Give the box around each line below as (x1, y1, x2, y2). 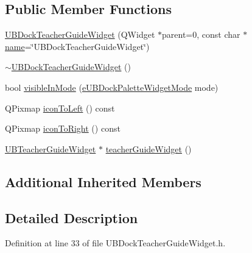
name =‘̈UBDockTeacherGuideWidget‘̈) (5, 40, 150, 52)
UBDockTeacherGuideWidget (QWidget (5, 28, 155, 41)
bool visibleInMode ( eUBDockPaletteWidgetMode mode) (5, 80, 219, 93)
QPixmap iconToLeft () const (5, 101, 115, 114)
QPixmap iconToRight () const (5, 122, 121, 135)
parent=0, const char (162, 28, 240, 41)
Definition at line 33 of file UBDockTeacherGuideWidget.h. (5, 237, 226, 249)
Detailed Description (5, 208, 138, 227)
